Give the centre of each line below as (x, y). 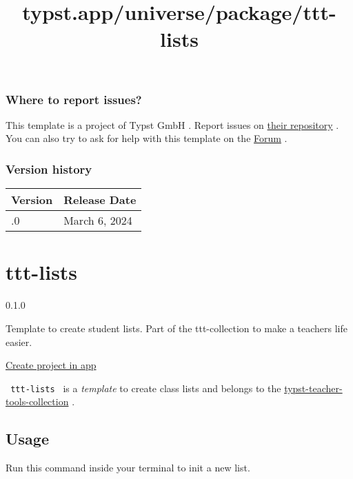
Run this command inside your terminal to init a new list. (128, 468)
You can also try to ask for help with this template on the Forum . (147, 138)
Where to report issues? (74, 99)
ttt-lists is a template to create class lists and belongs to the (146, 388)
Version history (49, 169)
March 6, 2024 (98, 221)
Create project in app (51, 365)
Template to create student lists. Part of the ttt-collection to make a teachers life (176, 328)
